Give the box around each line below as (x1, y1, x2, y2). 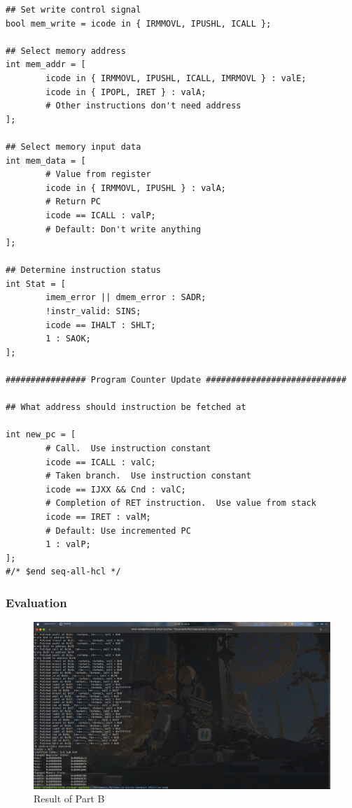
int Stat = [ (6, 278, 66, 289)
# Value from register (45, 169, 151, 180)
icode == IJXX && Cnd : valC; (45, 484, 186, 495)
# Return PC (45, 197, 101, 207)
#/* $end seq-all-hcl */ (6, 567, 121, 577)
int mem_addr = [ (6, 59, 86, 70)
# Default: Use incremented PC (45, 525, 191, 536)
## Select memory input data (6, 141, 141, 152)
